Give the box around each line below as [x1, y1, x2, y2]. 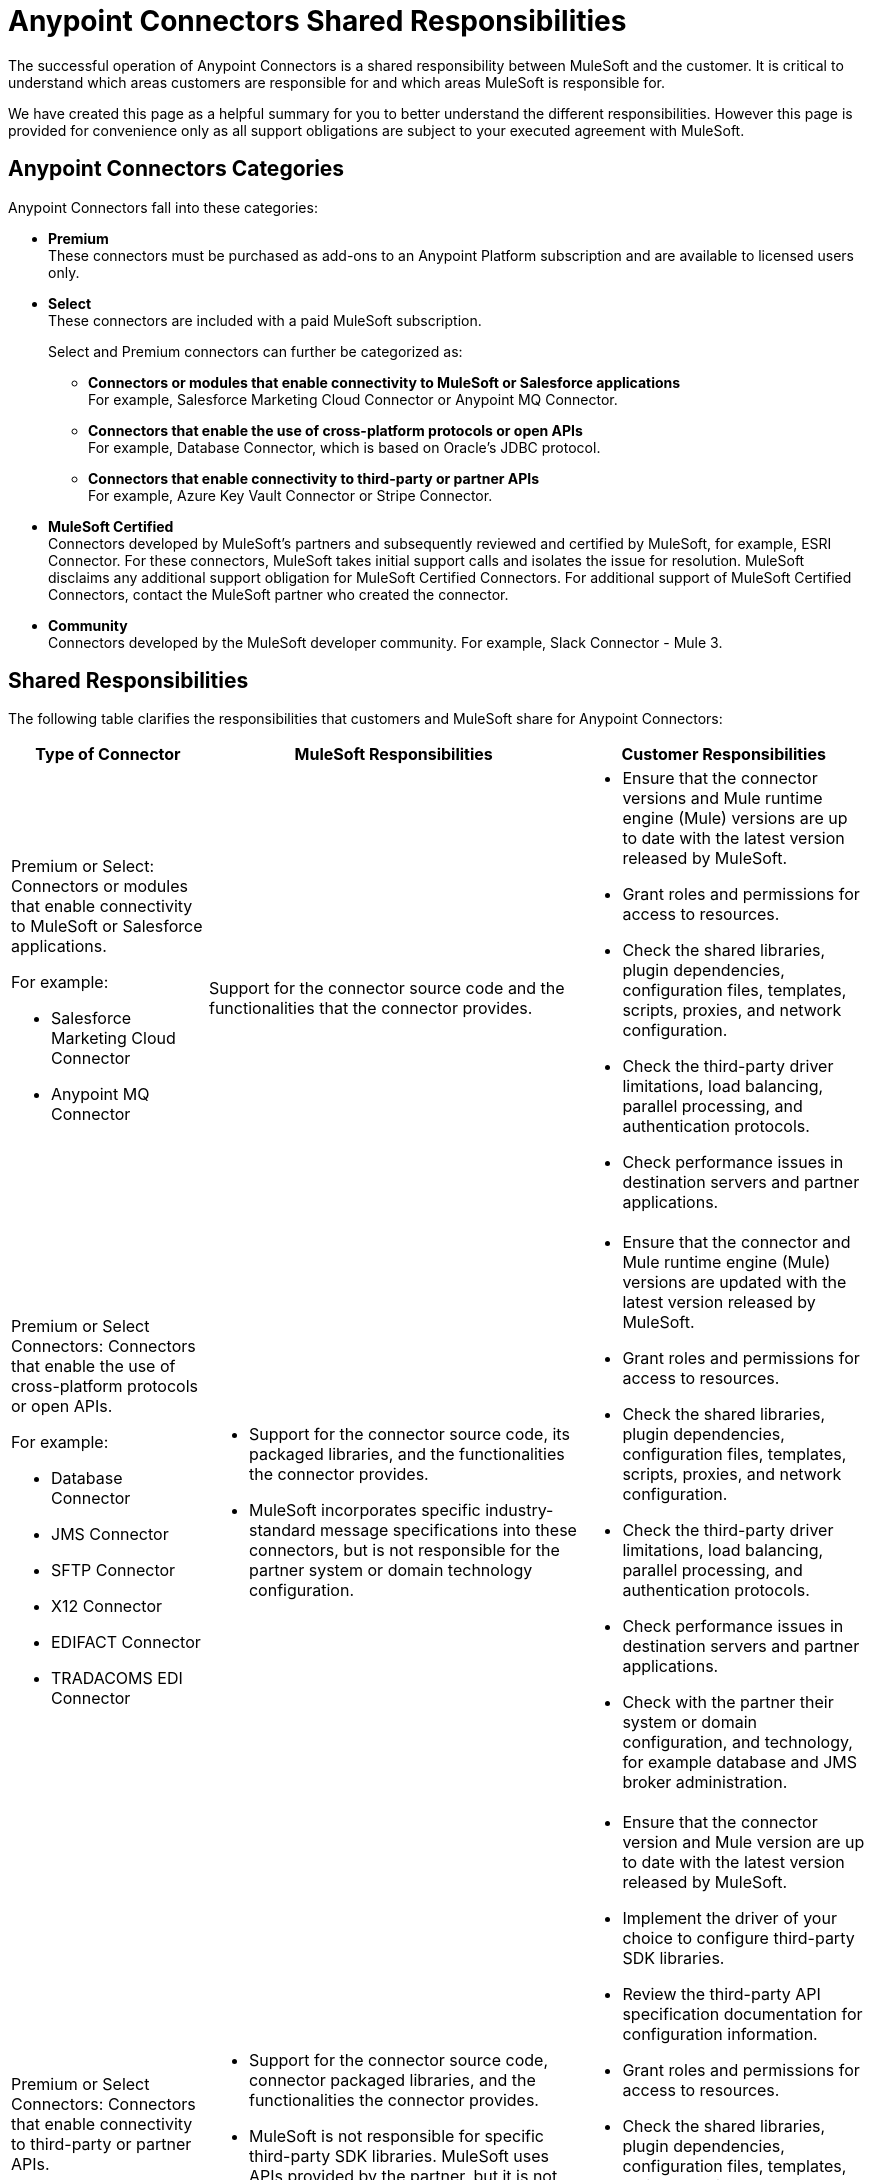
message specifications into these [320, 1520, 577, 1541]
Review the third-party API [622, 1984, 821, 2005]
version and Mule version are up [622, 1832, 865, 1853]
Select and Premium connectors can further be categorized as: [48, 342, 463, 360]
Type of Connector [35, 744, 181, 765]
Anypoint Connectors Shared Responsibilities [8, 4, 627, 38]
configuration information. [622, 2024, 818, 2045]
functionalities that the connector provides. [208, 998, 533, 1019]
